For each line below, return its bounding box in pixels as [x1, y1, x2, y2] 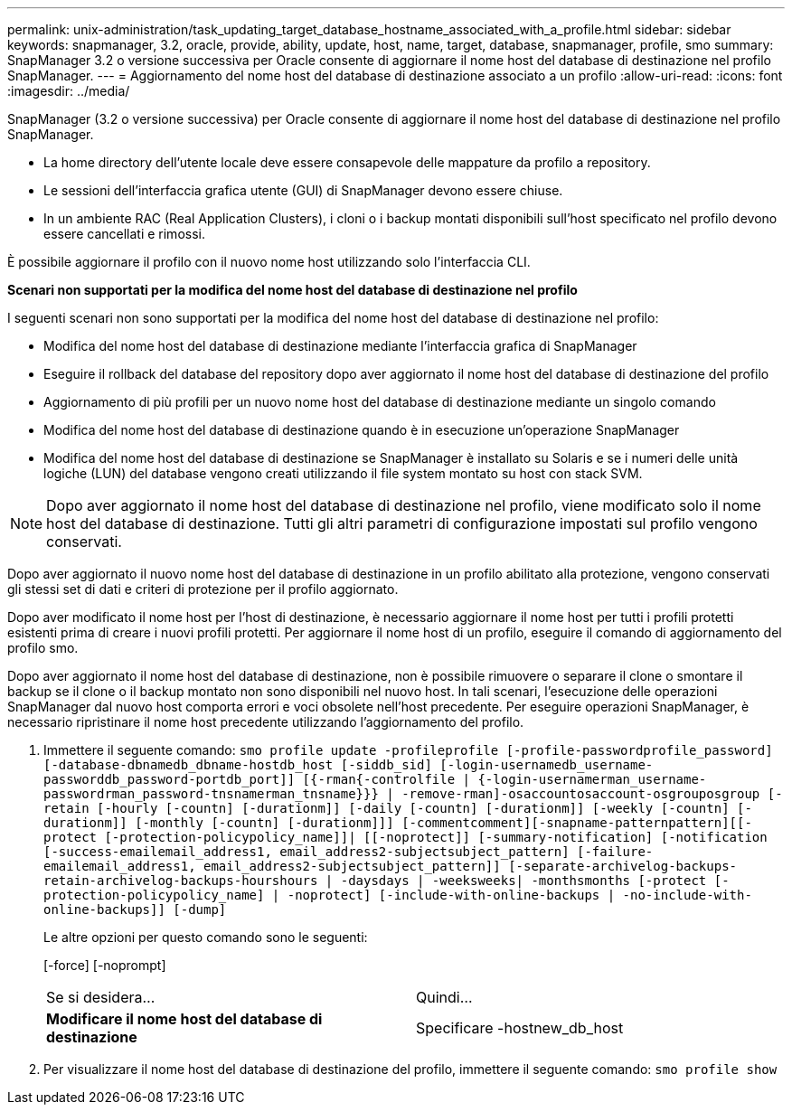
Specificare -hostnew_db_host [416, 1019, 624, 1037]
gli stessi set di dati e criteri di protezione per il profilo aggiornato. [7, 581, 399, 597]
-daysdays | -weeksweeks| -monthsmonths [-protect [340, 873, 707, 888]
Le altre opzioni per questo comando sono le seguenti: [43, 929, 368, 945]
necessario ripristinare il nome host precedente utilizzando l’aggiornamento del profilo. [7, 714, 524, 730]
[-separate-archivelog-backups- [508, 859, 738, 873]
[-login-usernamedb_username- [439, 758, 654, 772]
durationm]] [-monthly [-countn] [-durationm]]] [43, 815, 394, 830]
